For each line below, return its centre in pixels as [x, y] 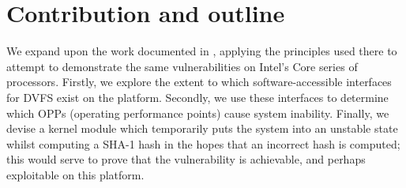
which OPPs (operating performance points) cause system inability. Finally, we [198, 113]
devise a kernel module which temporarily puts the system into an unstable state [202, 128]
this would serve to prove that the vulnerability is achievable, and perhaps [186, 159]
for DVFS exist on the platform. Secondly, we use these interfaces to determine [197, 97]
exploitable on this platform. [75, 174]
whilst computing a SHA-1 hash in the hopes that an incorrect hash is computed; [203, 143]
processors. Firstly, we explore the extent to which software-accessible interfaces [199, 82]
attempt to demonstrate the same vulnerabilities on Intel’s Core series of [182, 66]
